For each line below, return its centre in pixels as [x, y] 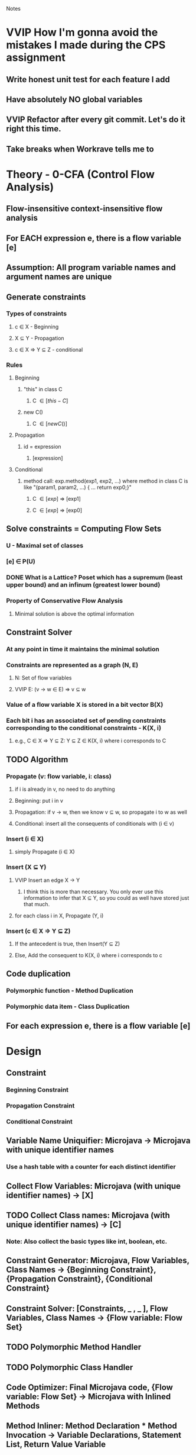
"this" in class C [43, 389]
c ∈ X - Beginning [37, 326]
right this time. [34, 129]
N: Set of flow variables [43, 678]
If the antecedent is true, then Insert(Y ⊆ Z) [67, 944]
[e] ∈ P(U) [21, 562]
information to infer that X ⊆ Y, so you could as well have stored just [106, 898]
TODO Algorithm [37, 759]
